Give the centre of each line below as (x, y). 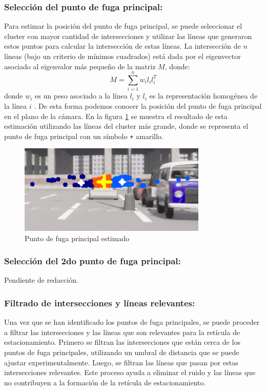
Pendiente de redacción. (41, 280)
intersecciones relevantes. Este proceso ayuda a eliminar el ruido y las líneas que (130, 372)
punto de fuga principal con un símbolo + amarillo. (84, 136)
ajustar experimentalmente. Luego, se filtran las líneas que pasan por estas (121, 362)
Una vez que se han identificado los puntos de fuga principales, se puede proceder (132, 322)
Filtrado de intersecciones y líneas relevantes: (100, 302)
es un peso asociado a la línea (81, 96)
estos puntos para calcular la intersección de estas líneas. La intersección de (122, 46)
